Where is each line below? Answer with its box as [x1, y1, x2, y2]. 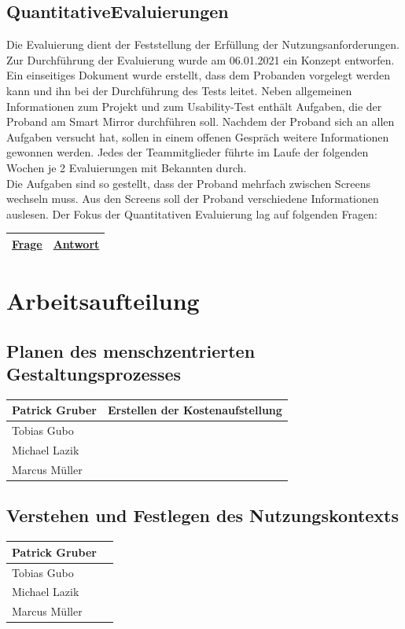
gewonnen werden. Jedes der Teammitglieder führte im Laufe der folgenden [6, 144, 369, 160]
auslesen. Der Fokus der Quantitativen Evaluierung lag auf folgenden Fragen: [6, 205, 377, 222]
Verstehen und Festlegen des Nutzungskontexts [6, 503, 399, 528]
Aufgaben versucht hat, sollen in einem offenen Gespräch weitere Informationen [6, 128, 389, 145]
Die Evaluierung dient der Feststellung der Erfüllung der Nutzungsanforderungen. [6, 36, 399, 53]
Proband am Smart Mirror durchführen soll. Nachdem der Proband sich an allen [6, 113, 395, 130]
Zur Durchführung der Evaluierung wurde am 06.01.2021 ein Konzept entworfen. [6, 51, 395, 68]
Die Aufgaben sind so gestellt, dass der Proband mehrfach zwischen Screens [6, 175, 371, 191]
